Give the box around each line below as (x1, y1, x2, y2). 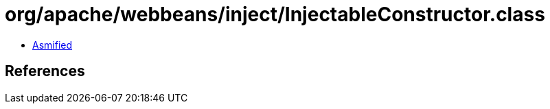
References (5, 62, 85, 80)
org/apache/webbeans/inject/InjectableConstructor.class (5, 3, 545, 26)
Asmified (32, 38, 73, 51)
